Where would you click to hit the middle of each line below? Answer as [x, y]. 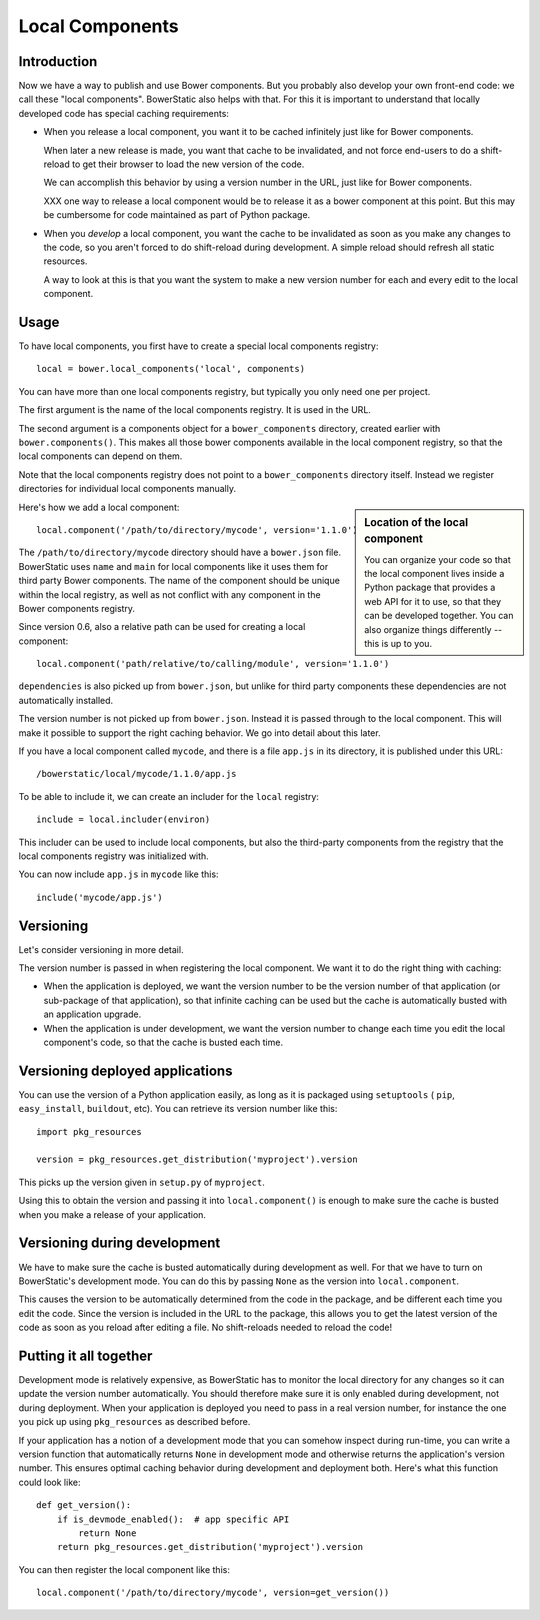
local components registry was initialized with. [113, 856]
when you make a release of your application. [112, 1214]
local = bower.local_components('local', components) [170, 369]
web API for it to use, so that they [433, 601]
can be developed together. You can [439, 616]
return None [107, 1533]
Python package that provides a [430, 587]
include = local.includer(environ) [123, 819]
